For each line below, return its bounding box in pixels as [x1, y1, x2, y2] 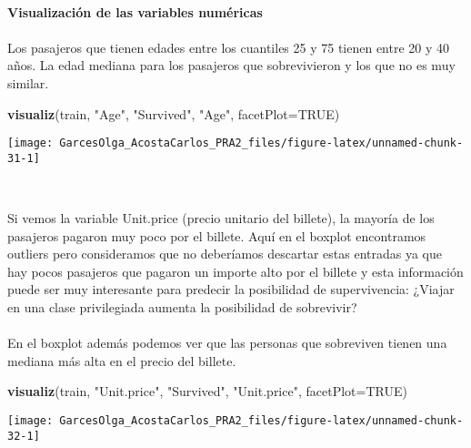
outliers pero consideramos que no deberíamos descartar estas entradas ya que [7, 244, 443, 263]
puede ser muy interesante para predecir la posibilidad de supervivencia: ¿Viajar [7, 280, 455, 299]
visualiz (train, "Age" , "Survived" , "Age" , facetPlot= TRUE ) [7, 104, 340, 123]
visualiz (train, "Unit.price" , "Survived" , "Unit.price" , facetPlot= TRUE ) [7, 382, 407, 401]
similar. [7, 73, 49, 92]
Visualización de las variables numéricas [7, 2, 263, 21]
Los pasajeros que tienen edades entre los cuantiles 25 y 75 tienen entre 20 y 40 [7, 37, 450, 56]
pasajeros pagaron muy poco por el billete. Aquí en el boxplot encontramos [7, 226, 426, 245]
